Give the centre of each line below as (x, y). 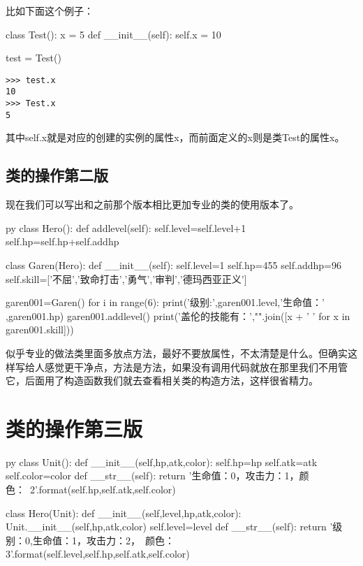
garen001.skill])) (40, 329)
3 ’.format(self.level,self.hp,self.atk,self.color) (98, 554)
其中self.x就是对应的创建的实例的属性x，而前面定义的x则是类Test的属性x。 (175, 137)
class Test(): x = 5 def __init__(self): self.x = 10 (113, 34)
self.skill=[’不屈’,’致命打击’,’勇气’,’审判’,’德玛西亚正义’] (126, 278)
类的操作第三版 (74, 428)
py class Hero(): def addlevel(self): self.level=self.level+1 (126, 227)
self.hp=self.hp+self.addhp (62, 241)
